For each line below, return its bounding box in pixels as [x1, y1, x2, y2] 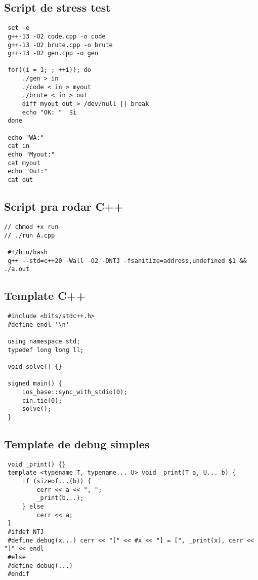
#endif [8, 570, 30, 578]
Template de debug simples [4, 436, 150, 451]
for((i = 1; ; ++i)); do [8, 66, 91, 74]
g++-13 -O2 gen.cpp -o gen [8, 50, 99, 57]
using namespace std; [8, 337, 80, 345]
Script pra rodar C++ [4, 199, 123, 214]
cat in [8, 142, 30, 150]
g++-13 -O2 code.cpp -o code [8, 32, 106, 40]
